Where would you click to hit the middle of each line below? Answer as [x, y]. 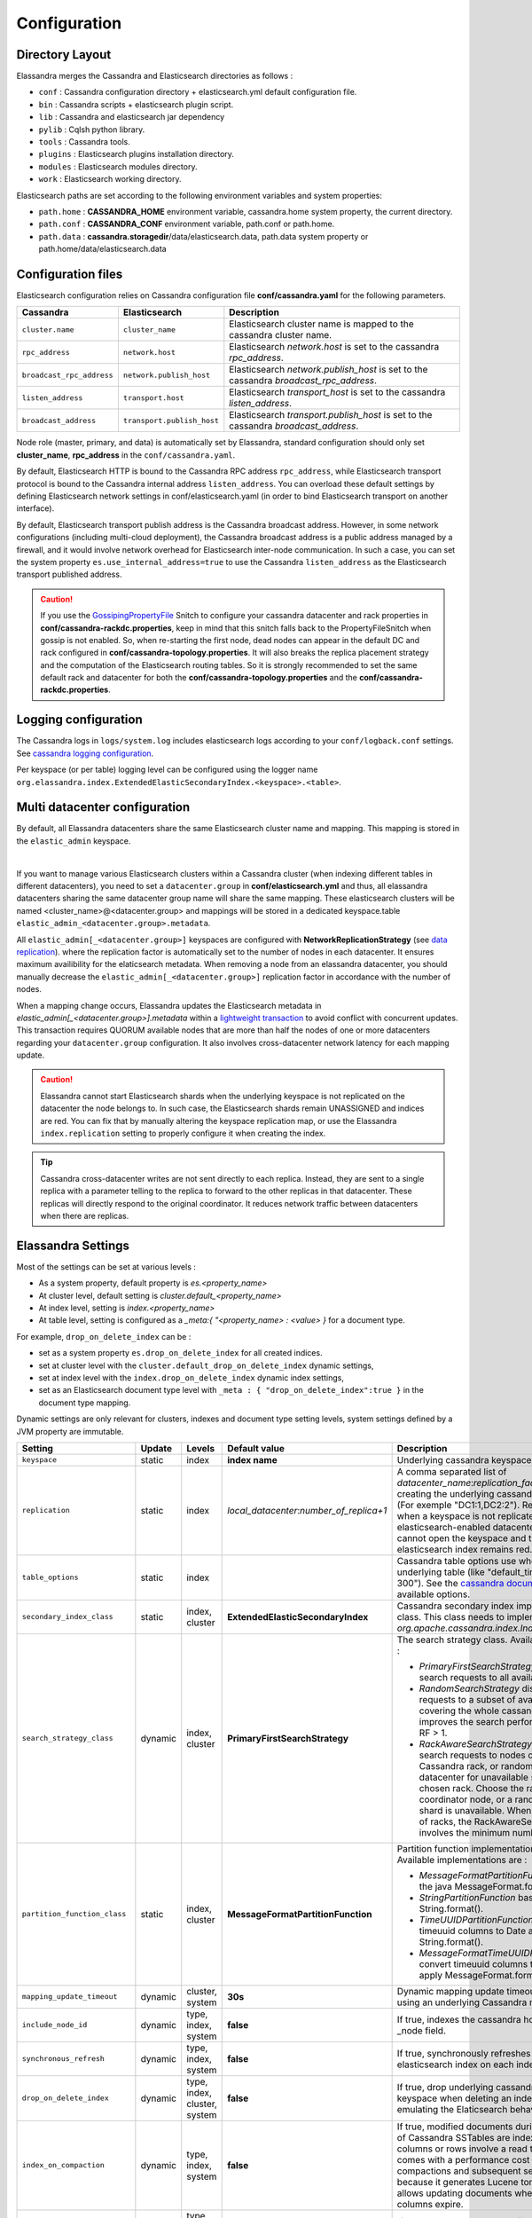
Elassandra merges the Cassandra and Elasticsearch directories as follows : [155, 76]
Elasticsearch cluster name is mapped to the [321, 324]
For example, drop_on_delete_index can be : [104, 1336]
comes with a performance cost [463, 2159]
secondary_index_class [68, 1617]
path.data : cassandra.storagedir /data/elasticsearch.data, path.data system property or [203, 236]
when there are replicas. [85, 1216]
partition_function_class [74, 1914]
